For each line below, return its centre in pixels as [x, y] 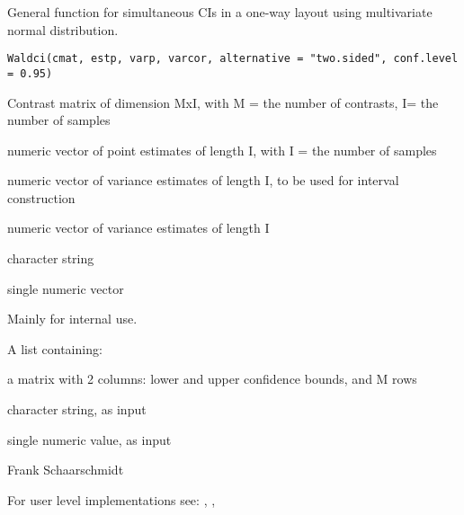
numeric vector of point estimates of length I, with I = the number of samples [222, 150]
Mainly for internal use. [72, 319]
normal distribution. [63, 29]
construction [41, 197]
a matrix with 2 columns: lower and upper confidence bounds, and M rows [212, 379]
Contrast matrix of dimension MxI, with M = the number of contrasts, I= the [223, 102]
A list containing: [55, 348]
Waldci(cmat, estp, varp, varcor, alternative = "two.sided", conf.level [233, 59]
